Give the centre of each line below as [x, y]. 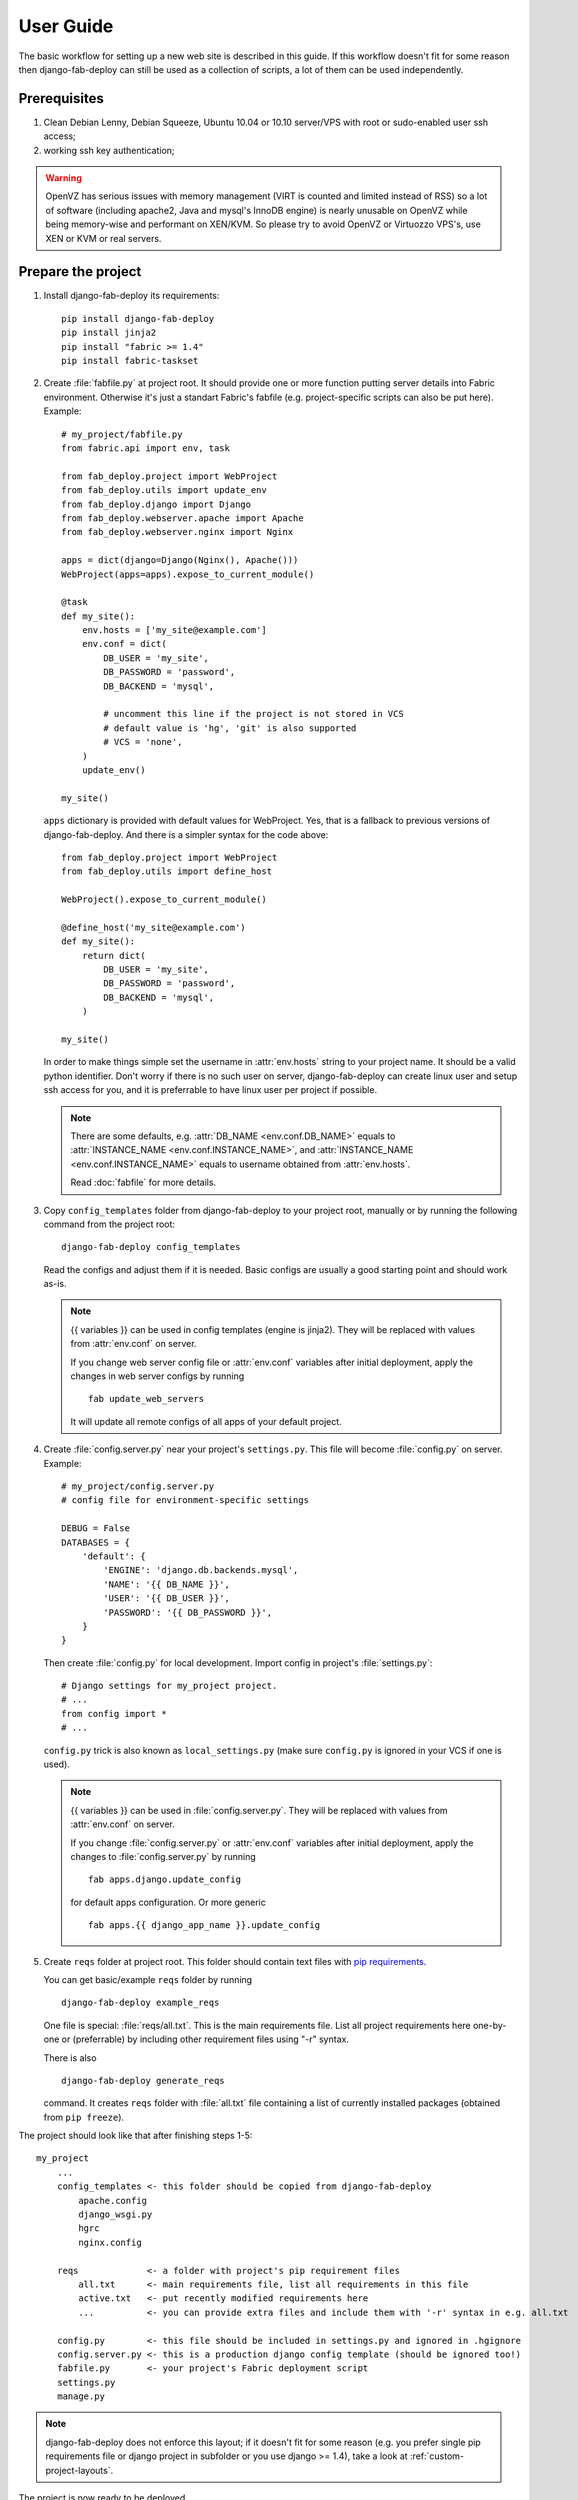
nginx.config [110, 2242]
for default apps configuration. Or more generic [168, 1902]
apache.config [113, 2200]
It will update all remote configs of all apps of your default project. [206, 1421]
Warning [63, 178]
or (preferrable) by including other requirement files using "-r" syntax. [205, 2039]
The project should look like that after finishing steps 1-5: [135, 2136]
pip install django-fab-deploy [138, 318]
